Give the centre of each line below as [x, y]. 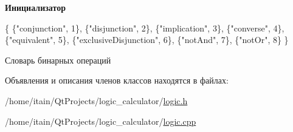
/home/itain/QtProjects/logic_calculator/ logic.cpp [101, 121]
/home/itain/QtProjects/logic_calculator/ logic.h [96, 100]
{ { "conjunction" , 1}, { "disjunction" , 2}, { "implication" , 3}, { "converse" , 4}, [145, 28]
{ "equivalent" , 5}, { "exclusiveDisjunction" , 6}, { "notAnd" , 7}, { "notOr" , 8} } [147, 40]
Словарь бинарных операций [58, 60]
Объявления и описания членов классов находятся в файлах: [117, 80]
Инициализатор [35, 7]
